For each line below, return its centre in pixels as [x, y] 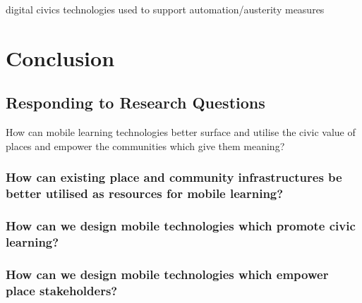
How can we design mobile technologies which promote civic [181, 226]
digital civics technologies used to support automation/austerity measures [165, 9]
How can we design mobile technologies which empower [167, 274]
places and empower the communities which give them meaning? [145, 146]
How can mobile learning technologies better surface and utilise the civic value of [181, 132]
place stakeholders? [62, 290]
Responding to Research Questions [135, 103]
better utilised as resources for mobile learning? [145, 193]
